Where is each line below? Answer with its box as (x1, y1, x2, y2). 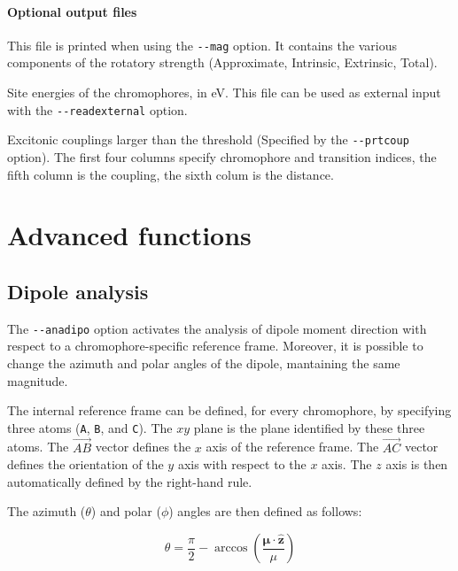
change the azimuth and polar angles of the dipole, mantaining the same (7, 353, 400, 372)
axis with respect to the (177, 455, 307, 474)
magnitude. (7, 371, 68, 390)
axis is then (385, 455, 448, 474)
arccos (214, 542, 248, 554)
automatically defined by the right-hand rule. (7, 472, 252, 490)
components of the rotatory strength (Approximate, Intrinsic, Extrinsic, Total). (7, 53, 438, 72)
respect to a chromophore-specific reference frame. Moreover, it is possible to (7, 336, 423, 355)
